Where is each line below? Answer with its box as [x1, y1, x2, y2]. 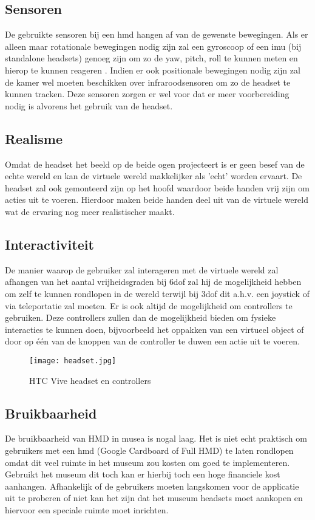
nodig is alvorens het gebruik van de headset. [5, 99, 173, 112]
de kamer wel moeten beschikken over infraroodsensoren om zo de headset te [5, 75, 291, 88]
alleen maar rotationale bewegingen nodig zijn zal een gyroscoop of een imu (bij [5, 39, 302, 52]
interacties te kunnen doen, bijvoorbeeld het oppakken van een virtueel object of [5, 323, 304, 335]
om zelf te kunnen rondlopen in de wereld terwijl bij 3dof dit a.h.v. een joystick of [5, 287, 310, 299]
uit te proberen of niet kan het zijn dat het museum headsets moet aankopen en [5, 491, 303, 504]
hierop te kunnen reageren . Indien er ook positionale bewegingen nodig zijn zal [5, 63, 300, 76]
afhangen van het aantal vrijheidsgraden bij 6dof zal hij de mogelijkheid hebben [5, 275, 302, 288]
